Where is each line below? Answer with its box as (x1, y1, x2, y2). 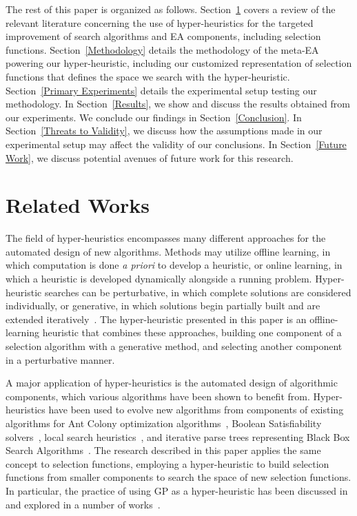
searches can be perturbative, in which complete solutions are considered (44, 285, 351, 299)
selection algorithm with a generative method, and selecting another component (6, 339, 343, 353)
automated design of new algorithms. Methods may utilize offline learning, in (6, 244, 331, 258)
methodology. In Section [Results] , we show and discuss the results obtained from (6, 96, 350, 111)
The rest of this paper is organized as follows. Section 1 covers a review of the (6, 2, 336, 16)
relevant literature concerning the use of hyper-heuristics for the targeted (6, 15, 314, 30)
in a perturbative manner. (6, 352, 115, 367)
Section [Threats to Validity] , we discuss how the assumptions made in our (6, 123, 323, 138)
